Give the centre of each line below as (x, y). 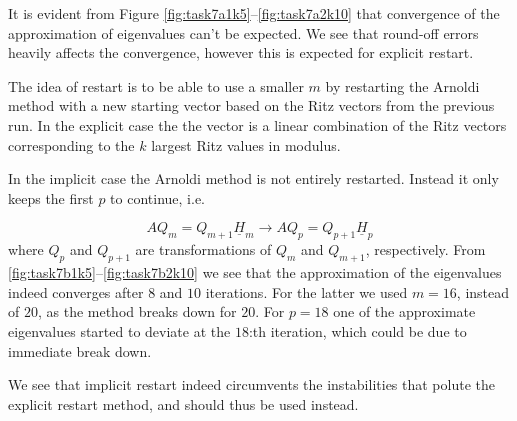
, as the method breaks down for (137, 311)
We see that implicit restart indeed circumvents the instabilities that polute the (251, 384)
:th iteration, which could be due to (357, 330)
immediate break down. (80, 350)
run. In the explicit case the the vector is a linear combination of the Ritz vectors (257, 124)
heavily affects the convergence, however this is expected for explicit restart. (241, 52)
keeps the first (51, 197)
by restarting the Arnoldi (402, 85)
